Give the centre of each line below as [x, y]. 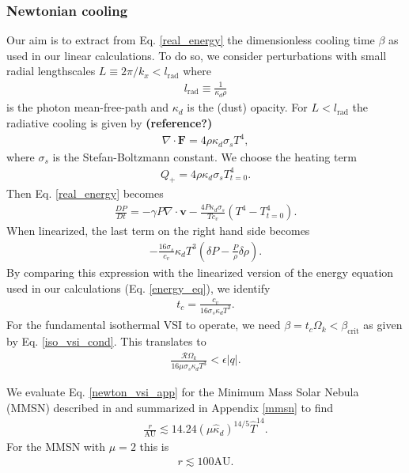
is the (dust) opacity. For [247, 107]
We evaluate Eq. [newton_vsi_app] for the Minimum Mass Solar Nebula [183, 392]
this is [154, 447]
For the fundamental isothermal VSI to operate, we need [144, 325]
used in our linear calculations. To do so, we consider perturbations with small [197, 55]
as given [383, 325]
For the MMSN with [56, 447]
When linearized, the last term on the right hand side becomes [158, 231]
